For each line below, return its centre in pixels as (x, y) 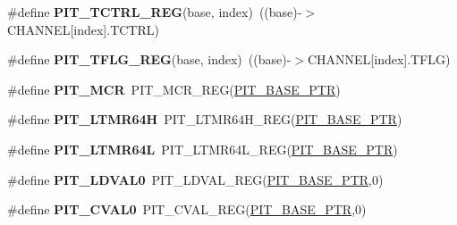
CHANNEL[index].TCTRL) (83, 29)
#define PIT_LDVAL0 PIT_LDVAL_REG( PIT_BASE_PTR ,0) (195, 179)
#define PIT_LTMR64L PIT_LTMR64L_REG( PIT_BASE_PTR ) (203, 149)
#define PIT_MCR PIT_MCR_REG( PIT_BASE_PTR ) (174, 89)
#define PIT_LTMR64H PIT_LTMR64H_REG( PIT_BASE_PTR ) (205, 119)
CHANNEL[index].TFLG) (379, 59)
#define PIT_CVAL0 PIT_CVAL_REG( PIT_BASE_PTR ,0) (187, 209)
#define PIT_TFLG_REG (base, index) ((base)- (149, 59)
